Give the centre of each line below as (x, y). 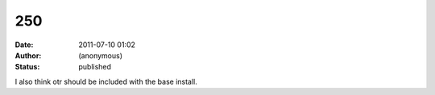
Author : (28, 55)
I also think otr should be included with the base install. (106, 81)
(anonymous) (101, 55)
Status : (27, 67)
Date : (24, 45)
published (95, 67)
